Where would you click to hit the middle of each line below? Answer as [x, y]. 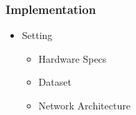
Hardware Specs [73, 58]
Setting [37, 35]
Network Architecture [84, 105]
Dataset [55, 82]
